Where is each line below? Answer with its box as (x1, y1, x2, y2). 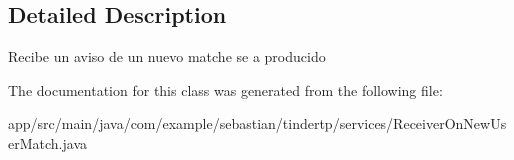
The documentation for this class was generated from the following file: (8, 79, 443, 100)
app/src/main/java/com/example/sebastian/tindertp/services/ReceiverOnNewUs (8, 113, 507, 134)
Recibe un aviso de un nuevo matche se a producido (8, 46, 326, 67)
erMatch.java (8, 132, 87, 153)
